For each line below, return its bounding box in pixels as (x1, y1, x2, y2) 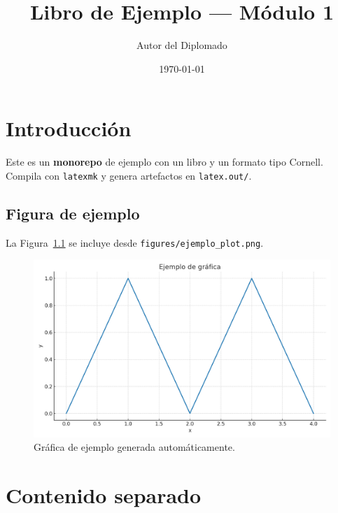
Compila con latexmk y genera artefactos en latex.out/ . (6, 168, 252, 182)
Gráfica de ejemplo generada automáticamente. (34, 440, 235, 454)
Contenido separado (6, 480, 202, 509)
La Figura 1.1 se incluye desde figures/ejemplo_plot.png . (6, 235, 264, 250)
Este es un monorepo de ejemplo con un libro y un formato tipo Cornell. (6, 154, 323, 169)
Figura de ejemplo (6, 202, 140, 224)
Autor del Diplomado (136, 38, 227, 52)
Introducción (6, 114, 132, 143)
